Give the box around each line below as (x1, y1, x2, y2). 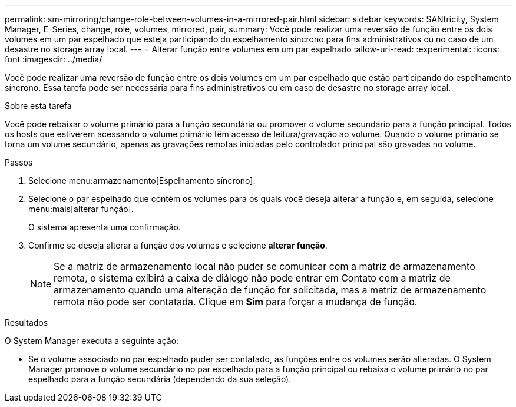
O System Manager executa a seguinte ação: (5, 336, 179, 346)
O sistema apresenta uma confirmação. (28, 222, 181, 232)
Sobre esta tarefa (5, 101, 72, 111)
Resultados (5, 317, 48, 327)
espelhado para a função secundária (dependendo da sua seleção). (28, 374, 292, 384)
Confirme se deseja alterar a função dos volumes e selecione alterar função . (28, 240, 328, 250)
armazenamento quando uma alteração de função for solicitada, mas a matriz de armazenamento (54, 284, 487, 296)
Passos (5, 157, 33, 167)
